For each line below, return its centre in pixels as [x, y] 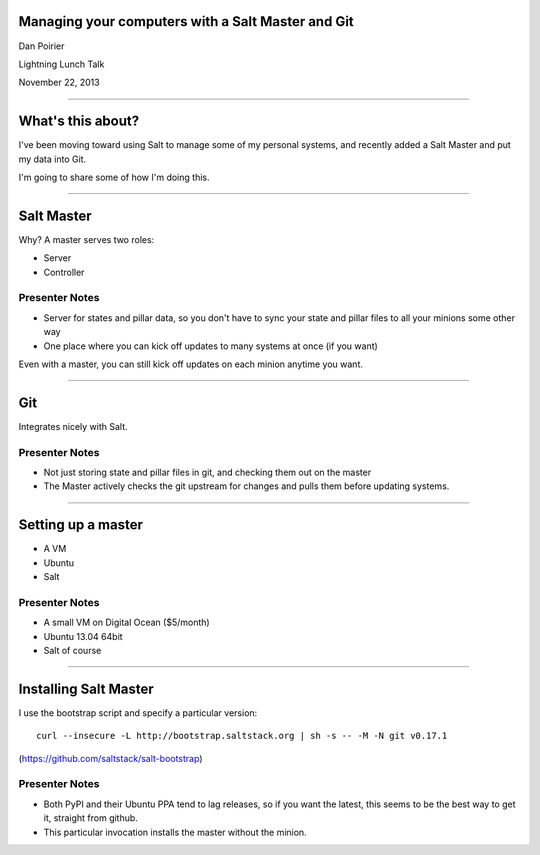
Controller [64, 272]
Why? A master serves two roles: [86, 239]
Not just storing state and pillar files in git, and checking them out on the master [207, 472]
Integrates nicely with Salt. [73, 426]
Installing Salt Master [86, 688]
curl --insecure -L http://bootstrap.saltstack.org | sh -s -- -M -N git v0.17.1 [242, 736]
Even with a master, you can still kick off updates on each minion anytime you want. [191, 364]
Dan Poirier [41, 46]
